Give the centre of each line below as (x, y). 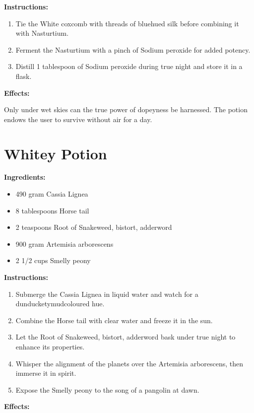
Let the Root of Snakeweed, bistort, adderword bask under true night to (126, 337)
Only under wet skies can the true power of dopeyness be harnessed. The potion (126, 109)
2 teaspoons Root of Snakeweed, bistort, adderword (94, 227)
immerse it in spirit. (46, 373)
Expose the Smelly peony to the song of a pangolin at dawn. (107, 389)
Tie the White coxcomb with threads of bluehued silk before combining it (127, 23)
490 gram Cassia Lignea (52, 194)
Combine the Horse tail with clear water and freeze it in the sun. (114, 320)
